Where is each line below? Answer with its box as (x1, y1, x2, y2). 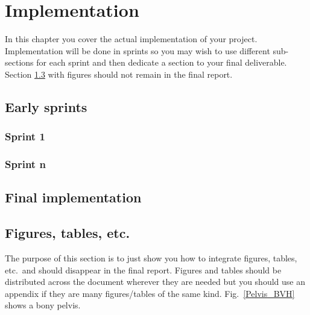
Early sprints (5, 97, 87, 116)
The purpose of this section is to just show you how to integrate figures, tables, (5, 251, 297, 264)
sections (5, 56, 34, 69)
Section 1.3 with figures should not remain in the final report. (5, 67, 233, 80)
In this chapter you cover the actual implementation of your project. (5, 33, 258, 45)
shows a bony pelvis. (5, 299, 81, 311)
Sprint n (5, 157, 46, 172)
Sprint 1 (5, 129, 45, 144)
